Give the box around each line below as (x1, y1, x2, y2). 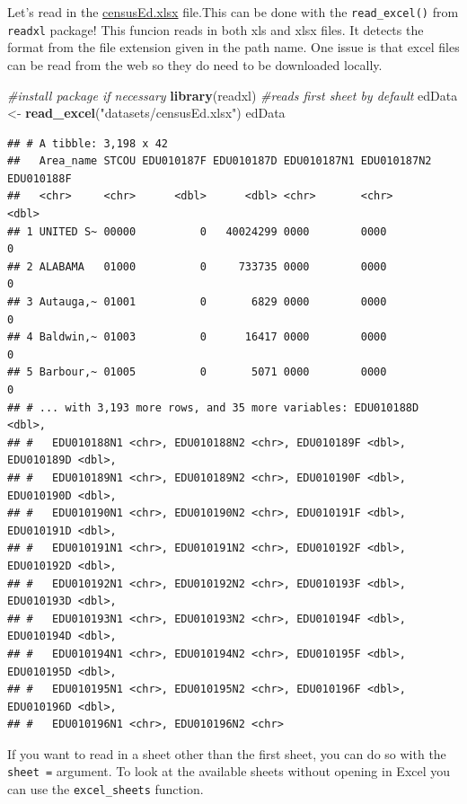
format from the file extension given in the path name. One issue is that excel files (7, 38, 460, 57)
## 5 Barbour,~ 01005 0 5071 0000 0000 (7, 366, 387, 379)
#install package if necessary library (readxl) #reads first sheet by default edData (7, 85, 458, 104)
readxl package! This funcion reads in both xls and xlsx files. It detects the (7, 20, 424, 39)
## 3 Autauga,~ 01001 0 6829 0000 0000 (7, 296, 387, 309)
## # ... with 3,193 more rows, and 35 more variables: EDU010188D (7, 401, 419, 414)
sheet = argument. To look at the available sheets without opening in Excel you (7, 762, 451, 781)
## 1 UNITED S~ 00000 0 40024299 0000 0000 (7, 225, 387, 238)
